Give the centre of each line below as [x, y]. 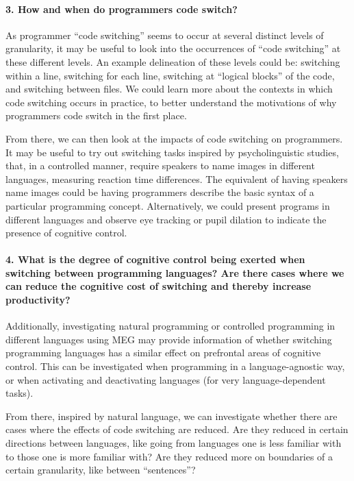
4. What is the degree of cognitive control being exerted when [155, 259]
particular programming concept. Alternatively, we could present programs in [168, 205]
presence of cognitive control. [66, 233]
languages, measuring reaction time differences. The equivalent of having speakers [177, 178]
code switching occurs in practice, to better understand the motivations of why [171, 102]
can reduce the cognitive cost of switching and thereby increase [159, 286]
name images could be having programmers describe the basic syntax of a [160, 192]
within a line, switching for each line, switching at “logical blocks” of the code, [170, 75]
